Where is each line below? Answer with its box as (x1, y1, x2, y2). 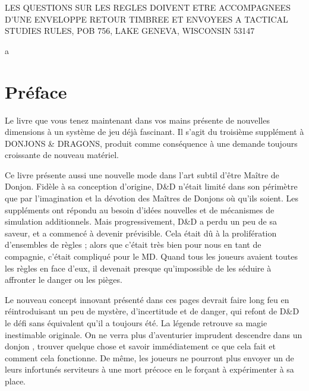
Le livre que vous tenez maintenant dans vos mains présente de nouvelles (5, 113, 270, 126)
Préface (5, 79, 67, 103)
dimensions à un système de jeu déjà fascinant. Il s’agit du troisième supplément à (5, 125, 304, 138)
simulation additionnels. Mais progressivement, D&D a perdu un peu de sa (5, 215, 277, 228)
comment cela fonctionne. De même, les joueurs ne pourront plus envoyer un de (5, 351, 294, 364)
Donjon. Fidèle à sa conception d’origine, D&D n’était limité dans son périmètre (5, 180, 298, 193)
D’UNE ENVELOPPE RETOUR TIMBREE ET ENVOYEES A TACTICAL (5, 12, 288, 25)
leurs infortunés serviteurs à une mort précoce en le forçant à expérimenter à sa (5, 363, 294, 376)
